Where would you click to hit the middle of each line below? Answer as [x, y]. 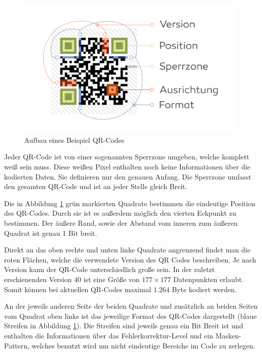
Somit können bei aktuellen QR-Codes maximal [78, 289]
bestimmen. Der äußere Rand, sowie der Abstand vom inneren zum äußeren [121, 223]
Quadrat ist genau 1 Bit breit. [51, 233]
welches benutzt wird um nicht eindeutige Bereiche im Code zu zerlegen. [144, 345]
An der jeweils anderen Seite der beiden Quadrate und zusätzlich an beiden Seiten [131, 306]
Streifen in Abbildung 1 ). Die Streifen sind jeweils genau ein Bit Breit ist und [124, 326]
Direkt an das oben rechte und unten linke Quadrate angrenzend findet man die [127, 250]
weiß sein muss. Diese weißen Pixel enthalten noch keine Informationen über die [127, 167]
